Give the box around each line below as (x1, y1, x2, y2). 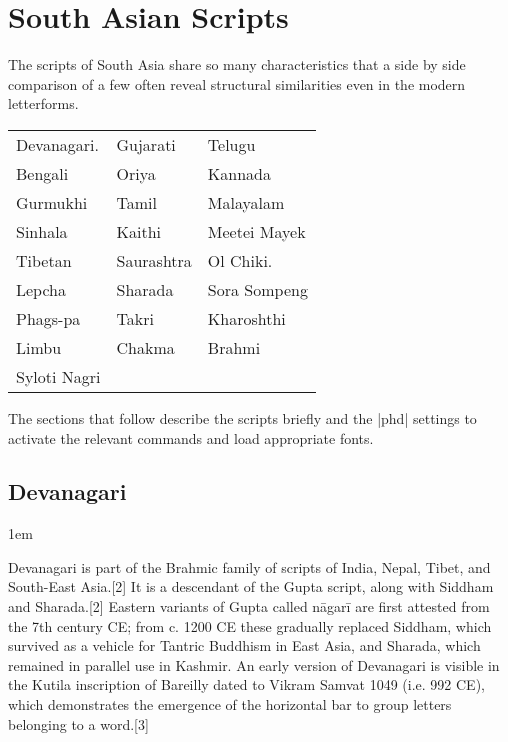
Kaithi (116, 219, 161, 243)
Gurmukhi (16, 190, 88, 214)
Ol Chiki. (207, 248, 273, 272)
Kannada (207, 161, 271, 185)
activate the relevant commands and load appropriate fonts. (8, 427, 374, 448)
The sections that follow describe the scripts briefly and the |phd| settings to (8, 407, 477, 428)
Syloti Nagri (16, 364, 101, 388)
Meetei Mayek (207, 219, 306, 243)
